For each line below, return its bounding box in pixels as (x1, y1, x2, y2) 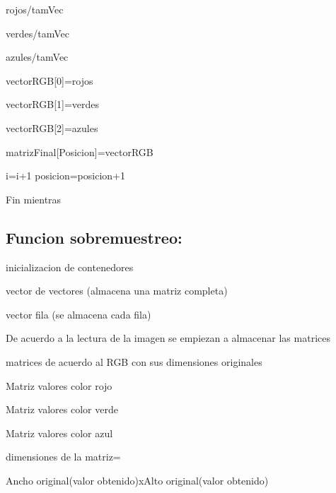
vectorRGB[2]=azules (6, 120, 98, 135)
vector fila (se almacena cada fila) (6, 307, 151, 321)
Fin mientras (6, 191, 62, 206)
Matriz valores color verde (6, 402, 118, 417)
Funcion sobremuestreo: (6, 226, 183, 248)
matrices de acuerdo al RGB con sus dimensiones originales (6, 354, 262, 369)
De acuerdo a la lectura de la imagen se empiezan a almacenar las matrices (6, 331, 330, 345)
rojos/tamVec (6, 2, 64, 16)
